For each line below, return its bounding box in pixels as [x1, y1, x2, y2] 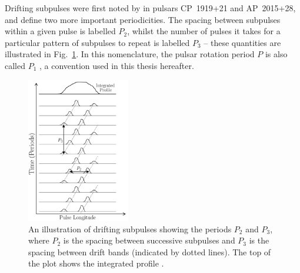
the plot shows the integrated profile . [28, 257, 164, 269]
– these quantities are [204, 36, 281, 48]
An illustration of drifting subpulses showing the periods [28, 222, 232, 235]
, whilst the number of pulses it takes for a [127, 25, 281, 37]
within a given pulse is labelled [5, 25, 116, 37]
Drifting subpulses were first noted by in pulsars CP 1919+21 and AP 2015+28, [5, 2, 296, 14]
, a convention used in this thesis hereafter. [39, 59, 194, 71]
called [5, 59, 25, 71]
